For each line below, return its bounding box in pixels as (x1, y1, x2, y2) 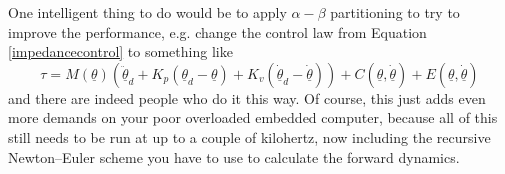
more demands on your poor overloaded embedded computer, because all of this (8, 107, 498, 128)
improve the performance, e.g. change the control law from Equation (8, 21, 427, 42)
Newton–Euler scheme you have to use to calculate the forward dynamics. (8, 146, 460, 167)
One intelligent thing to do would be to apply (8, 2, 287, 22)
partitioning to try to (330, 2, 460, 22)
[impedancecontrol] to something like (8, 41, 233, 62)
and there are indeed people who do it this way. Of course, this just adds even (8, 87, 486, 108)
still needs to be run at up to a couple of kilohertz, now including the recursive (8, 126, 491, 147)
